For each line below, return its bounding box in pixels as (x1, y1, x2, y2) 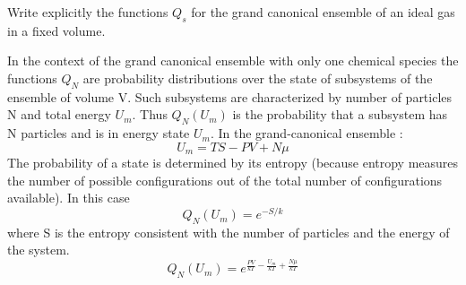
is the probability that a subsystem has (232, 105, 448, 124)
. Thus (132, 105, 168, 124)
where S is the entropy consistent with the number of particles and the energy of (7, 222, 450, 241)
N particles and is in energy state (7, 124, 190, 142)
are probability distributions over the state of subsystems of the (82, 68, 433, 87)
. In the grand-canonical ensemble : (210, 124, 403, 142)
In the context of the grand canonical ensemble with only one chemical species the (7, 51, 459, 70)
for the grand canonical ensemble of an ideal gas (191, 3, 455, 21)
